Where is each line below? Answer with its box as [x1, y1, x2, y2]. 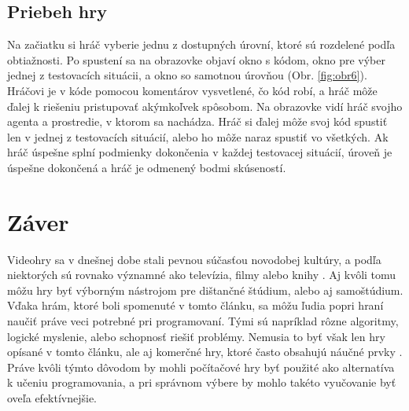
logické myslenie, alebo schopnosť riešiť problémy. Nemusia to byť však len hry [7, 328, 385, 344]
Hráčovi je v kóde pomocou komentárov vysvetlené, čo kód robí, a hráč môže [7, 82, 378, 98]
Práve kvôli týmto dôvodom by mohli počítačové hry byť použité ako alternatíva [7, 358, 395, 375]
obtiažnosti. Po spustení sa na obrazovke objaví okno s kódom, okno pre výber [7, 51, 385, 68]
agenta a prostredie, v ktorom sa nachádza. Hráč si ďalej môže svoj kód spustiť [7, 113, 388, 130]
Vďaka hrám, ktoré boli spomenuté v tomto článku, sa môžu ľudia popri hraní [7, 297, 384, 314]
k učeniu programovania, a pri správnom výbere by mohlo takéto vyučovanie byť [7, 374, 396, 391]
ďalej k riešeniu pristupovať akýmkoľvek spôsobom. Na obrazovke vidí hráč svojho [7, 97, 403, 114]
